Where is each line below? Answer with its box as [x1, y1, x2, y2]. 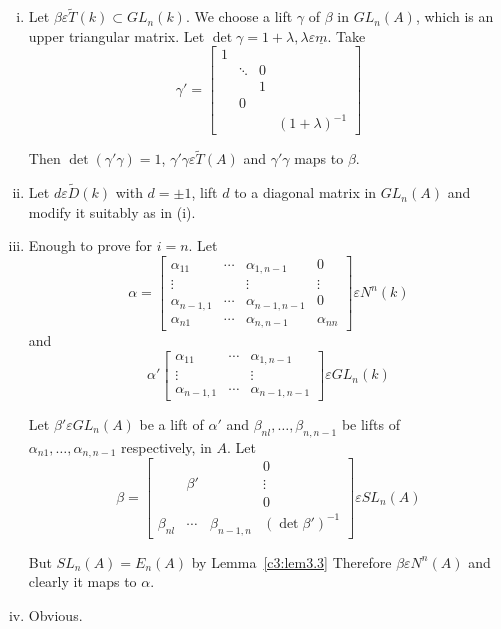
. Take [327, 25, 366, 46]
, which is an [415, 6, 494, 27]
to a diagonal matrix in [234, 182, 377, 203]
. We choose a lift [185, 6, 293, 27]
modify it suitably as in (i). [28, 201, 196, 222]
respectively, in [121, 436, 212, 457]
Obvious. [28, 604, 83, 625]
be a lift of [139, 413, 204, 434]
